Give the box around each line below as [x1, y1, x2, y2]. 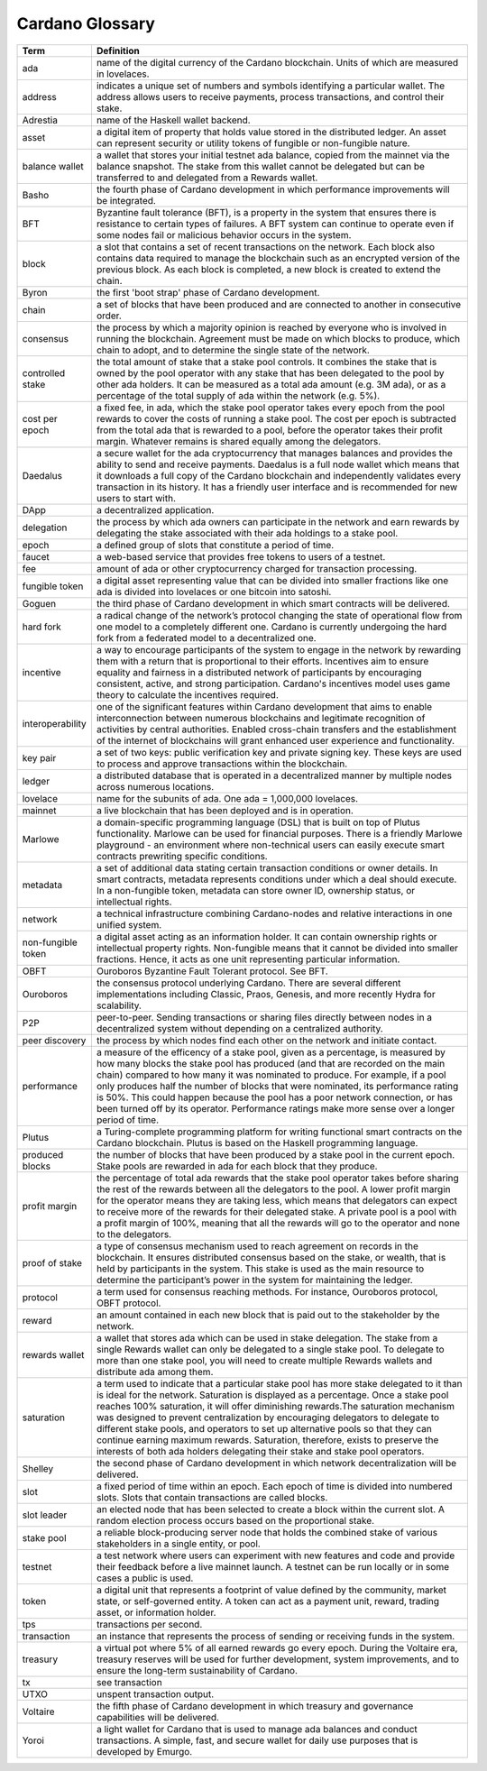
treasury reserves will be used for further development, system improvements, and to [96, 1653, 460, 1665]
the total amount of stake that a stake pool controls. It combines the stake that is [96, 355, 437, 368]
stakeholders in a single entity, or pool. [96, 1537, 261, 1550]
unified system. [96, 918, 162, 931]
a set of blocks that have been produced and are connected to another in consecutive [96, 298, 462, 310]
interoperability [22, 717, 87, 730]
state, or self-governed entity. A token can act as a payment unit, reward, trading [96, 1594, 440, 1607]
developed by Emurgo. [96, 1745, 193, 1757]
